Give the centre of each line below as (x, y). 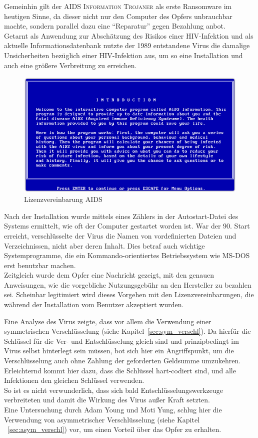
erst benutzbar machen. (40, 265)
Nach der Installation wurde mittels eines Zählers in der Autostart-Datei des (121, 216)
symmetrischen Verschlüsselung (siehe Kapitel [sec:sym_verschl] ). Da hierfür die (127, 331)
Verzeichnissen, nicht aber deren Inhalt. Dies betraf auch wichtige (104, 245)
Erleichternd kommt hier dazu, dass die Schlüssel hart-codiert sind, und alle (120, 370)
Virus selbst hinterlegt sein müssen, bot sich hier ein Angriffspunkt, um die (119, 351)
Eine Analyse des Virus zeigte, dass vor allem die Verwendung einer (108, 321)
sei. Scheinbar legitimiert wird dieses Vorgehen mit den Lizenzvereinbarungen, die (129, 294)
